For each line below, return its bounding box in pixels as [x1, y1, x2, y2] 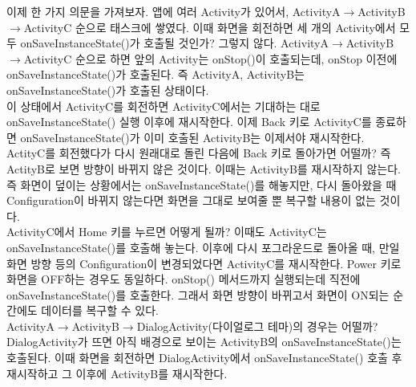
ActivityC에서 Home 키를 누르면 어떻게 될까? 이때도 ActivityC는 [6, 223, 327, 240]
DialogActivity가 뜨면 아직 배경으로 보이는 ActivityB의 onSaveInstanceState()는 [6, 333, 402, 350]
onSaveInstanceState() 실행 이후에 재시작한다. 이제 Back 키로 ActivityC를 [6, 113, 372, 130]
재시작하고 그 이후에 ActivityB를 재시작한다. [6, 365, 228, 381]
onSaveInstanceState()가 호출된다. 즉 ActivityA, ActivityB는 [6, 66, 305, 83]
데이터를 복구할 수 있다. [41, 302, 159, 319]
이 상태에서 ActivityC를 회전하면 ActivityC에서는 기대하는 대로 [6, 97, 321, 114]
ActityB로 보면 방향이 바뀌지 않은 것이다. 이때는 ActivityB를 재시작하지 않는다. [6, 160, 401, 177]
